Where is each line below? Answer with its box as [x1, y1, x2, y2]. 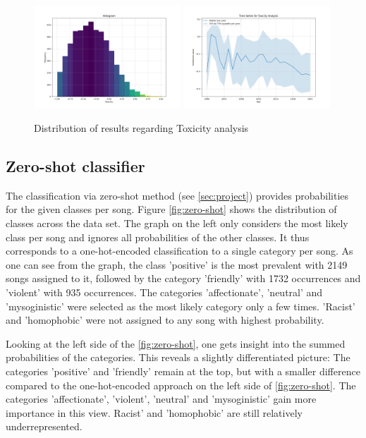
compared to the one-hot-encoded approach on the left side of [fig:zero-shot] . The [6, 377, 356, 392]
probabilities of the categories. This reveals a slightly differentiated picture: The [6, 350, 350, 365]
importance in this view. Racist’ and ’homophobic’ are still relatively [6, 405, 303, 420]
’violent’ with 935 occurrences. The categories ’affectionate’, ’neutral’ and [6, 284, 323, 299]
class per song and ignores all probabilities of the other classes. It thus [6, 229, 310, 244]
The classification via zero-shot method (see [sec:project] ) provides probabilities [6, 188, 349, 202]
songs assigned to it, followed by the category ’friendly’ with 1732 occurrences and [6, 271, 361, 286]
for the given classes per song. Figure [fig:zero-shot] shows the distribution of [6, 202, 337, 217]
